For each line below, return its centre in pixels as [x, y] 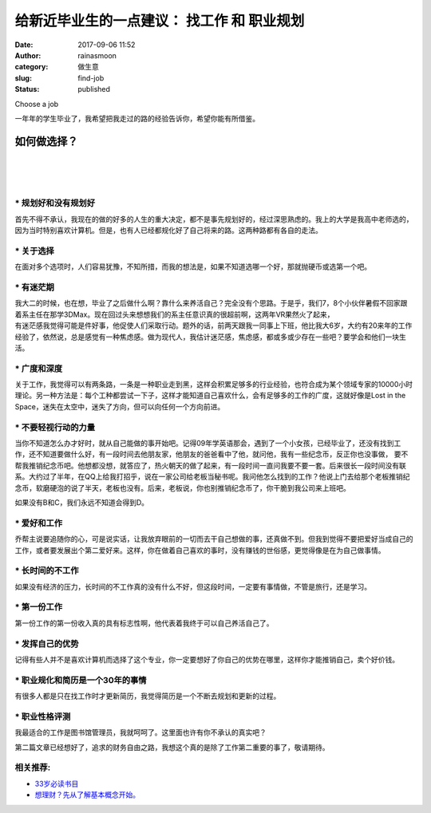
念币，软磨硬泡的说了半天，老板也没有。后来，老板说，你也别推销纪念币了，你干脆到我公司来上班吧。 [182, 487]
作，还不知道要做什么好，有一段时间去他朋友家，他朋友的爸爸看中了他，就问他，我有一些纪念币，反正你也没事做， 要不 [212, 454]
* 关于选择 [35, 251]
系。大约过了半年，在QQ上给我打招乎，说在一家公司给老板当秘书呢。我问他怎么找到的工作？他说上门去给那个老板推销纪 [212, 477]
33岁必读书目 [57, 783]
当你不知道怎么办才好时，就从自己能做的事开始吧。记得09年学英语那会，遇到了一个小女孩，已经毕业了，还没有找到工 [208, 444]
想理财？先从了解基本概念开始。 [87, 795]
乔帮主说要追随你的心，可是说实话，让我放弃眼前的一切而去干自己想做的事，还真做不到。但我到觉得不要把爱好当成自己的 [214, 539]
